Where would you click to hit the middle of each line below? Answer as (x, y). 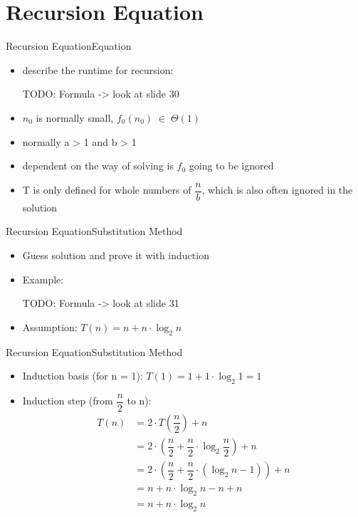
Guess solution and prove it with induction (116, 255)
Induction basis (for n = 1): (83, 376)
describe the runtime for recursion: (98, 69)
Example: (43, 279)
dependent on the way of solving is (98, 166)
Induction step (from (68, 401)
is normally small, (75, 117)
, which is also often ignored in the (277, 190)
